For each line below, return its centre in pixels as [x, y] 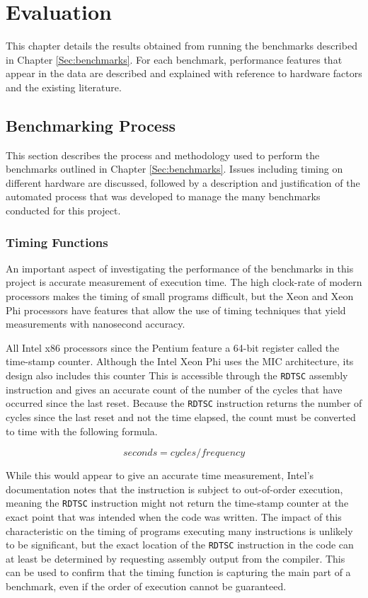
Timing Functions [57, 242]
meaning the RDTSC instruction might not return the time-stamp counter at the [177, 503]
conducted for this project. [63, 211]
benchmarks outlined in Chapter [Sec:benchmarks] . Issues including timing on [174, 169]
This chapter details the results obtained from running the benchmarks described [182, 46]
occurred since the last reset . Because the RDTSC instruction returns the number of [184, 403]
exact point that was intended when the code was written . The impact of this [174, 516]
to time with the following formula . [82, 431]
